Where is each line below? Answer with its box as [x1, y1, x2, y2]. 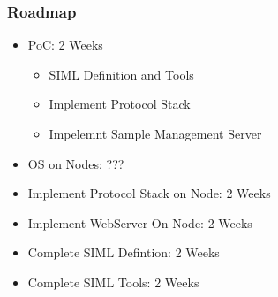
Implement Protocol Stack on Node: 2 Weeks [27, 184, 271, 202]
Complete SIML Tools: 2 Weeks [27, 272, 199, 291]
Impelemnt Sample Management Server [49, 125, 262, 142]
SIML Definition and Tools [49, 65, 194, 83]
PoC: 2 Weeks [27, 35, 103, 54]
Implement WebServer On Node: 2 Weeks [27, 213, 252, 232]
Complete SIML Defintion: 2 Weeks [27, 243, 220, 262]
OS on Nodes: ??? [27, 154, 124, 172]
